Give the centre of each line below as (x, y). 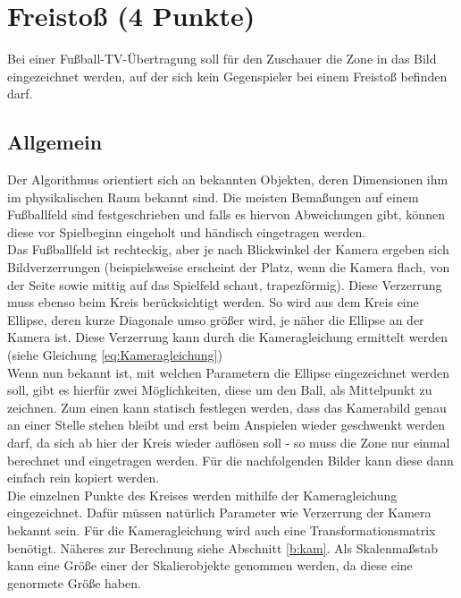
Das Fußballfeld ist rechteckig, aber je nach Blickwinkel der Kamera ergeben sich (228, 249)
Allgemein (55, 142)
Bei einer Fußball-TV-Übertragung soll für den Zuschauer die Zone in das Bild (222, 59)
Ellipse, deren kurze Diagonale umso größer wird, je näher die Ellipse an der (216, 319)
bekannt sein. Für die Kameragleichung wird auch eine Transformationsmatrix (222, 530)
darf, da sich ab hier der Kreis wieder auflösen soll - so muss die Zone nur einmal (229, 443)
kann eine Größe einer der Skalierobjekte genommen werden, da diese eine (210, 565)
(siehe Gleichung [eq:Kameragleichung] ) (115, 355)
